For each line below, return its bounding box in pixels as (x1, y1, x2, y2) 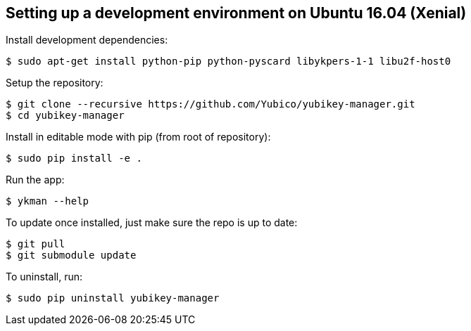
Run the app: (6, 174, 65, 186)
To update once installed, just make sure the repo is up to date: (6, 216, 298, 229)
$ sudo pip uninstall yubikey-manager (6, 292, 220, 304)
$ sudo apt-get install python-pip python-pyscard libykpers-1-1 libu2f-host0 (6, 56, 451, 67)
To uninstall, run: (6, 271, 82, 283)
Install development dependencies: (6, 34, 168, 46)
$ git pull (6, 238, 65, 250)
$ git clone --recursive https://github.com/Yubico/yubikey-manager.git (6, 98, 415, 110)
